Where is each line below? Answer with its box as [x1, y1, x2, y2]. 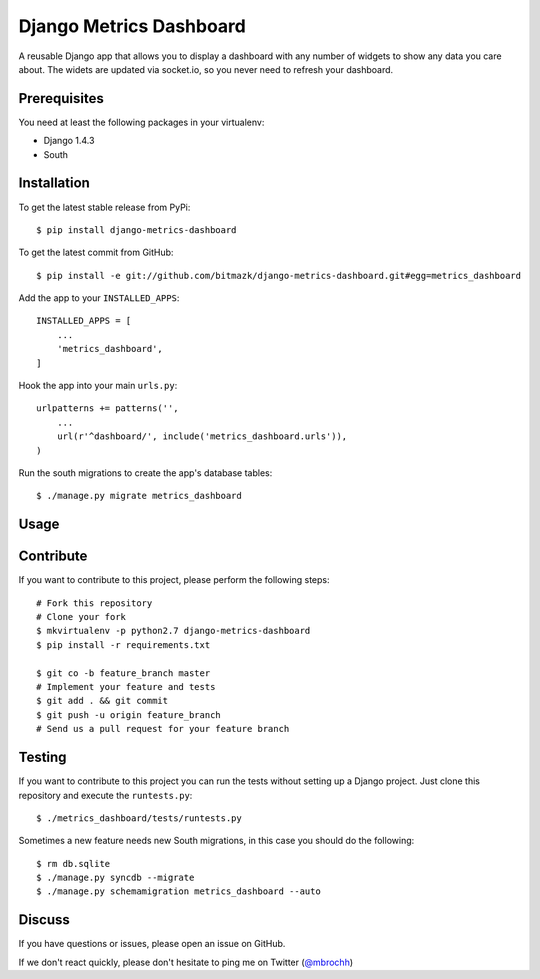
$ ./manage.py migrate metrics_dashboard [36, 490, 242, 502]
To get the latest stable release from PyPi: [18, 201, 191, 213]
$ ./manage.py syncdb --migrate [36, 872, 195, 884]
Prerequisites [18, 90, 104, 107]
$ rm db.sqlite [36, 858, 111, 869]
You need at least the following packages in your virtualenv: [18, 116, 265, 128]
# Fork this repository [36, 597, 153, 609]
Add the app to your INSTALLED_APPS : [18, 292, 180, 304]
